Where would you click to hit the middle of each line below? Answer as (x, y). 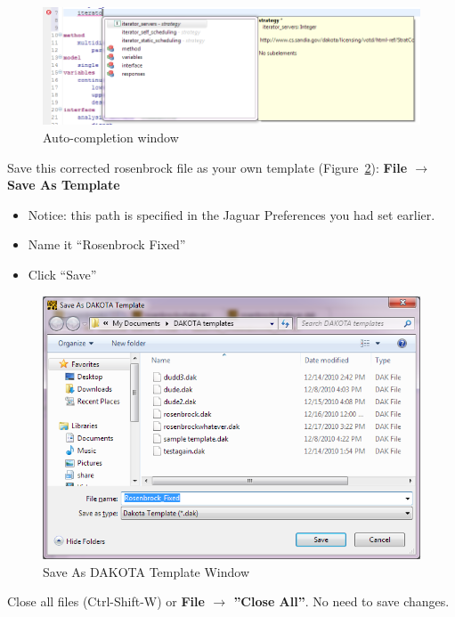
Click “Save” (62, 274)
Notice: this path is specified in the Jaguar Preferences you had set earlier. (232, 214)
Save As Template (64, 185)
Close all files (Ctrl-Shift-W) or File (106, 601)
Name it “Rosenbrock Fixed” (107, 244)
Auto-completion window (111, 138)
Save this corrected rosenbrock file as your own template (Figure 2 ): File (207, 167)
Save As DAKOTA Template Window (146, 571)
